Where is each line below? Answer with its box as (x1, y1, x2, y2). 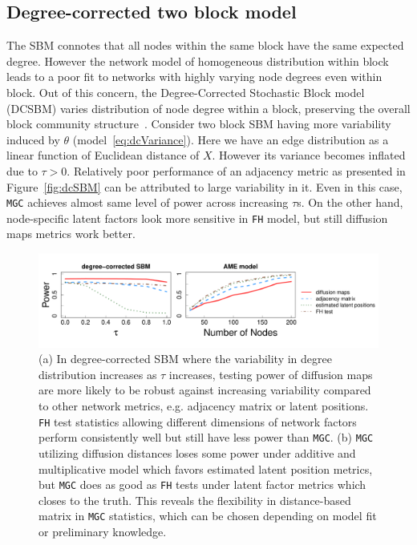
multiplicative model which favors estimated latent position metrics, (38, 460, 373, 477)
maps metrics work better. (6, 225, 136, 242)
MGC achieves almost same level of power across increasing (6, 194, 289, 211)
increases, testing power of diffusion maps (168, 365, 373, 382)
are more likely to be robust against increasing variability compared (38, 381, 371, 398)
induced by (6, 131, 60, 147)
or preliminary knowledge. (38, 523, 167, 540)
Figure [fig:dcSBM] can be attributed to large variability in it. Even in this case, (6, 178, 403, 195)
